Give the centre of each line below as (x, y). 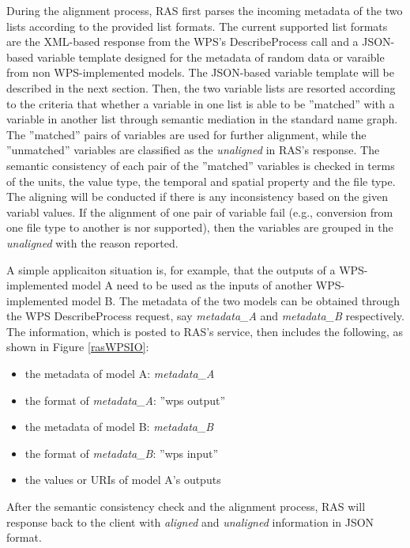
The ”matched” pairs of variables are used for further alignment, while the (186, 134)
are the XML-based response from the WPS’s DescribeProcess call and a (182, 42)
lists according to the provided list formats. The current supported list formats (197, 26)
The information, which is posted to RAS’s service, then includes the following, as (205, 331)
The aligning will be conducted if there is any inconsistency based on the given (197, 197)
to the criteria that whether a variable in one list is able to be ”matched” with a (201, 103)
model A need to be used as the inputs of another (192, 285)
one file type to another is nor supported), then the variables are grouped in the (200, 227)
